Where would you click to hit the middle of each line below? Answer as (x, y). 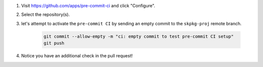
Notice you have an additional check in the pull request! (77, 56)
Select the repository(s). (46, 15)
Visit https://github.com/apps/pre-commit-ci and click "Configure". (88, 6)
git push (54, 43)
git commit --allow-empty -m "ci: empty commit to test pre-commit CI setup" (139, 36)
